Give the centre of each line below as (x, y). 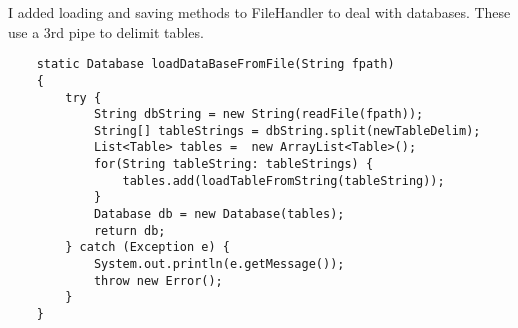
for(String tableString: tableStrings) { (233, 164)
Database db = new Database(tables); (219, 214)
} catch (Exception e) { (147, 247)
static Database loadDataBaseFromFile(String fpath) (215, 64)
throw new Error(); (158, 280)
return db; (129, 230)
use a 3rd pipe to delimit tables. (106, 31)
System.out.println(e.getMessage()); (219, 264)
